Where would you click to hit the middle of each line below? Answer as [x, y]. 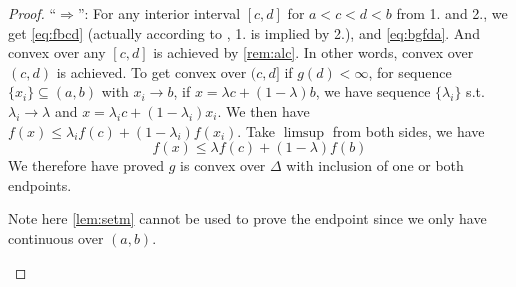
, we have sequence [373, 91]
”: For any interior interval [159, 13]
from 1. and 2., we [452, 13]
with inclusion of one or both [375, 165]
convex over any [57, 52]
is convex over [223, 165]
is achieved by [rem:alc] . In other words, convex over [313, 52]
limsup [304, 132]
